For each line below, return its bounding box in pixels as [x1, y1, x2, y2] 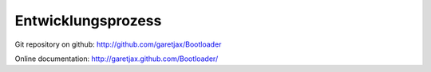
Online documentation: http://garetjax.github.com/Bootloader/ [14, 54, 219, 63]
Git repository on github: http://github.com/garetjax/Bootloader [14, 40, 222, 49]
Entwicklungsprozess [14, 12, 162, 29]
